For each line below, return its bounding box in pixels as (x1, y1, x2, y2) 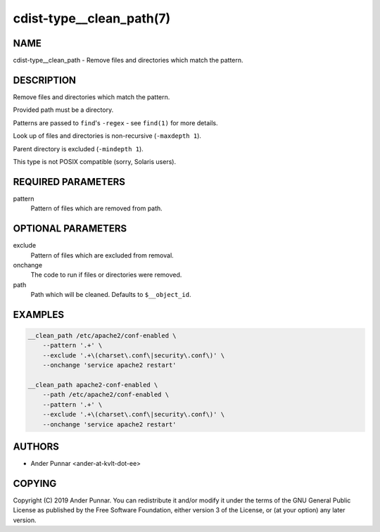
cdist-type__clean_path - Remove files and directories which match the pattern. (13, 56, 243, 65)
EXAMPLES (13, 308, 65, 320)
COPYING (13, 477, 57, 489)
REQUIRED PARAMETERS (13, 176, 126, 188)
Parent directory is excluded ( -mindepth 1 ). (13, 144, 144, 153)
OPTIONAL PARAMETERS (13, 222, 127, 235)
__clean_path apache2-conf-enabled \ (27, 381, 158, 389)
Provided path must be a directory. (13, 106, 114, 114)
